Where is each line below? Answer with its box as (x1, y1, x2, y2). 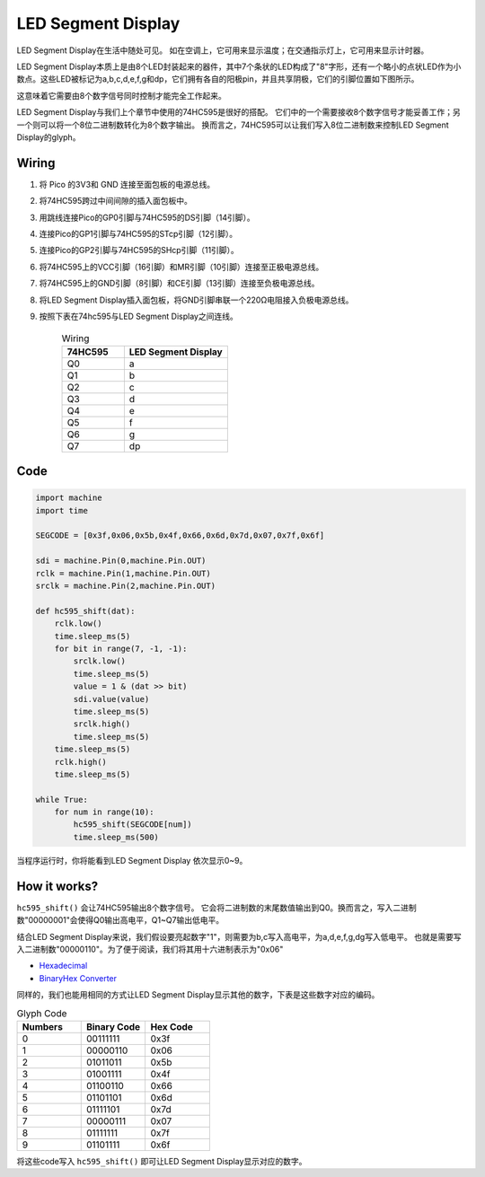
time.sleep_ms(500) (73, 831, 159, 842)
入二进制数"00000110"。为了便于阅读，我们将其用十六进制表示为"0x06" (16, 944, 284, 954)
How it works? (16, 878, 99, 893)
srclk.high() (73, 719, 131, 729)
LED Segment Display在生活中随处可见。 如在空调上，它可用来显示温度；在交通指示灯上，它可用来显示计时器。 (16, 45, 429, 56)
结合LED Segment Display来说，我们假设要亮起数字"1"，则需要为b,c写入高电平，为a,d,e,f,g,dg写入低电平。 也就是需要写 (16, 931, 462, 942)
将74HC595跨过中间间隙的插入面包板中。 (39, 196, 193, 206)
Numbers (22, 1020, 63, 1032)
